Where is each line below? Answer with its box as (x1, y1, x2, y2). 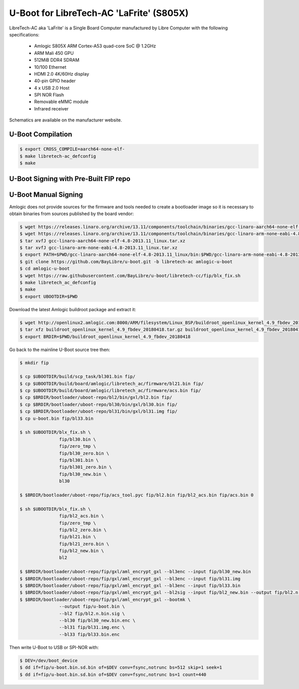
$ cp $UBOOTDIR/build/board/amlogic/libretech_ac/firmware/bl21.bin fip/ (19, 381, 204, 386)
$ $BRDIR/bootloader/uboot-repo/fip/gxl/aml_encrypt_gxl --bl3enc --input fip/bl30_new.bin (19, 569, 251, 574)
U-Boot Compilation (9, 130, 72, 139)
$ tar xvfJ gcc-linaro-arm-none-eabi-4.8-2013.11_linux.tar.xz (19, 245, 178, 251)
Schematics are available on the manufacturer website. (9, 117, 122, 123)
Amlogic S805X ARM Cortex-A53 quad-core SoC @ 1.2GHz (34, 43, 156, 49)
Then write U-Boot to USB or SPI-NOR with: (9, 644, 99, 650)
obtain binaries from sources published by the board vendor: (9, 211, 134, 217)
